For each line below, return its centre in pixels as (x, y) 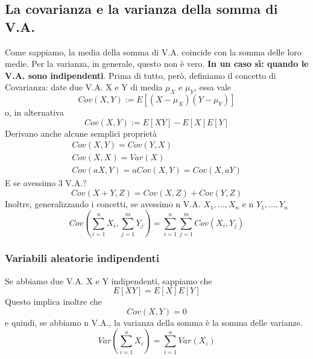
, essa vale (213, 87)
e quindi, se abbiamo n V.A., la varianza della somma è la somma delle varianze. (154, 322)
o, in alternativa (34, 112)
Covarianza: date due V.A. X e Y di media (84, 87)
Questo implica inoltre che (53, 301)
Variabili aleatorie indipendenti (82, 258)
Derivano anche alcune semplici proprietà (81, 133)
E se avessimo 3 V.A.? (46, 183)
